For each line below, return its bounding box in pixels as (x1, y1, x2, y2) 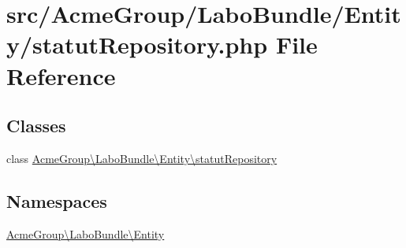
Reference (6, 59, 116, 91)
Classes (6, 113, 66, 138)
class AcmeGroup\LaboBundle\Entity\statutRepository (6, 150, 277, 166)
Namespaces (6, 188, 107, 213)
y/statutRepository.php (6, 28, 268, 61)
